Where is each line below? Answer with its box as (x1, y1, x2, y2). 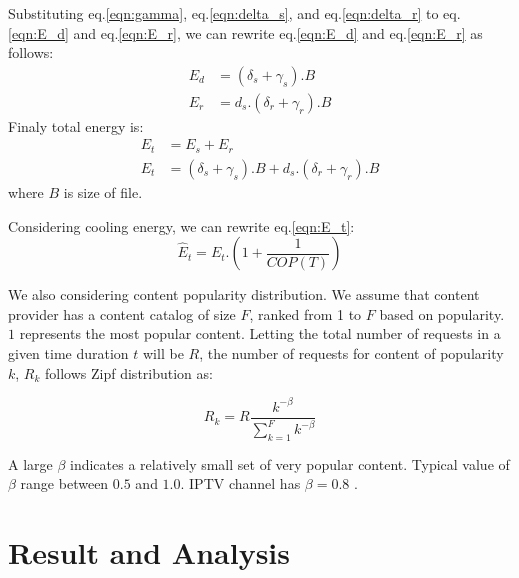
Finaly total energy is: (8, 115, 144, 136)
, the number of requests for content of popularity (199, 342, 504, 363)
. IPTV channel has (180, 473, 301, 494)
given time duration (8, 342, 129, 363)
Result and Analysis (8, 532, 291, 573)
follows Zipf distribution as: (45, 362, 213, 383)
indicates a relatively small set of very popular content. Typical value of (70, 453, 510, 474)
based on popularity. (379, 303, 505, 324)
